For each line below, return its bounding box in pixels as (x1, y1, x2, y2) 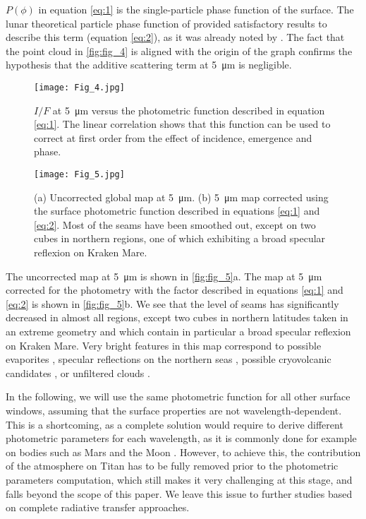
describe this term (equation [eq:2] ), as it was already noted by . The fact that (6, 30, 345, 44)
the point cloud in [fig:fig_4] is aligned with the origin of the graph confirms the (6, 43, 353, 58)
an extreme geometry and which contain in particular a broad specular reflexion (6, 324, 351, 338)
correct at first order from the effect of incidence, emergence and (34, 130, 312, 145)
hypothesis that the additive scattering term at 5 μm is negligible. (6, 57, 292, 72)
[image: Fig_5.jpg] (34, 169, 125, 179)
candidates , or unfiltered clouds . (6, 365, 150, 380)
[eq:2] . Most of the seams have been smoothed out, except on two (34, 217, 316, 232)
